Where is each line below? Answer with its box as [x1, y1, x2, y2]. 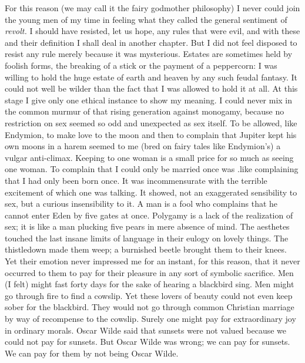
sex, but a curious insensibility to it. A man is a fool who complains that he [5, 197, 278, 210]
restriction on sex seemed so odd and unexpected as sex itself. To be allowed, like [5, 116, 297, 129]
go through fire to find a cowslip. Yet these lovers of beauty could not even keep [5, 289, 293, 301]
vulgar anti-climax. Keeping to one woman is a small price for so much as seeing [5, 151, 294, 163]
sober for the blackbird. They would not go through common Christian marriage [5, 301, 294, 313]
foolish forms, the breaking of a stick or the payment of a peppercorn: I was [5, 59, 277, 71]
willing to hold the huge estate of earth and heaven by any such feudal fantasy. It [5, 70, 298, 83]
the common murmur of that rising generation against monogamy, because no [5, 105, 284, 117]
